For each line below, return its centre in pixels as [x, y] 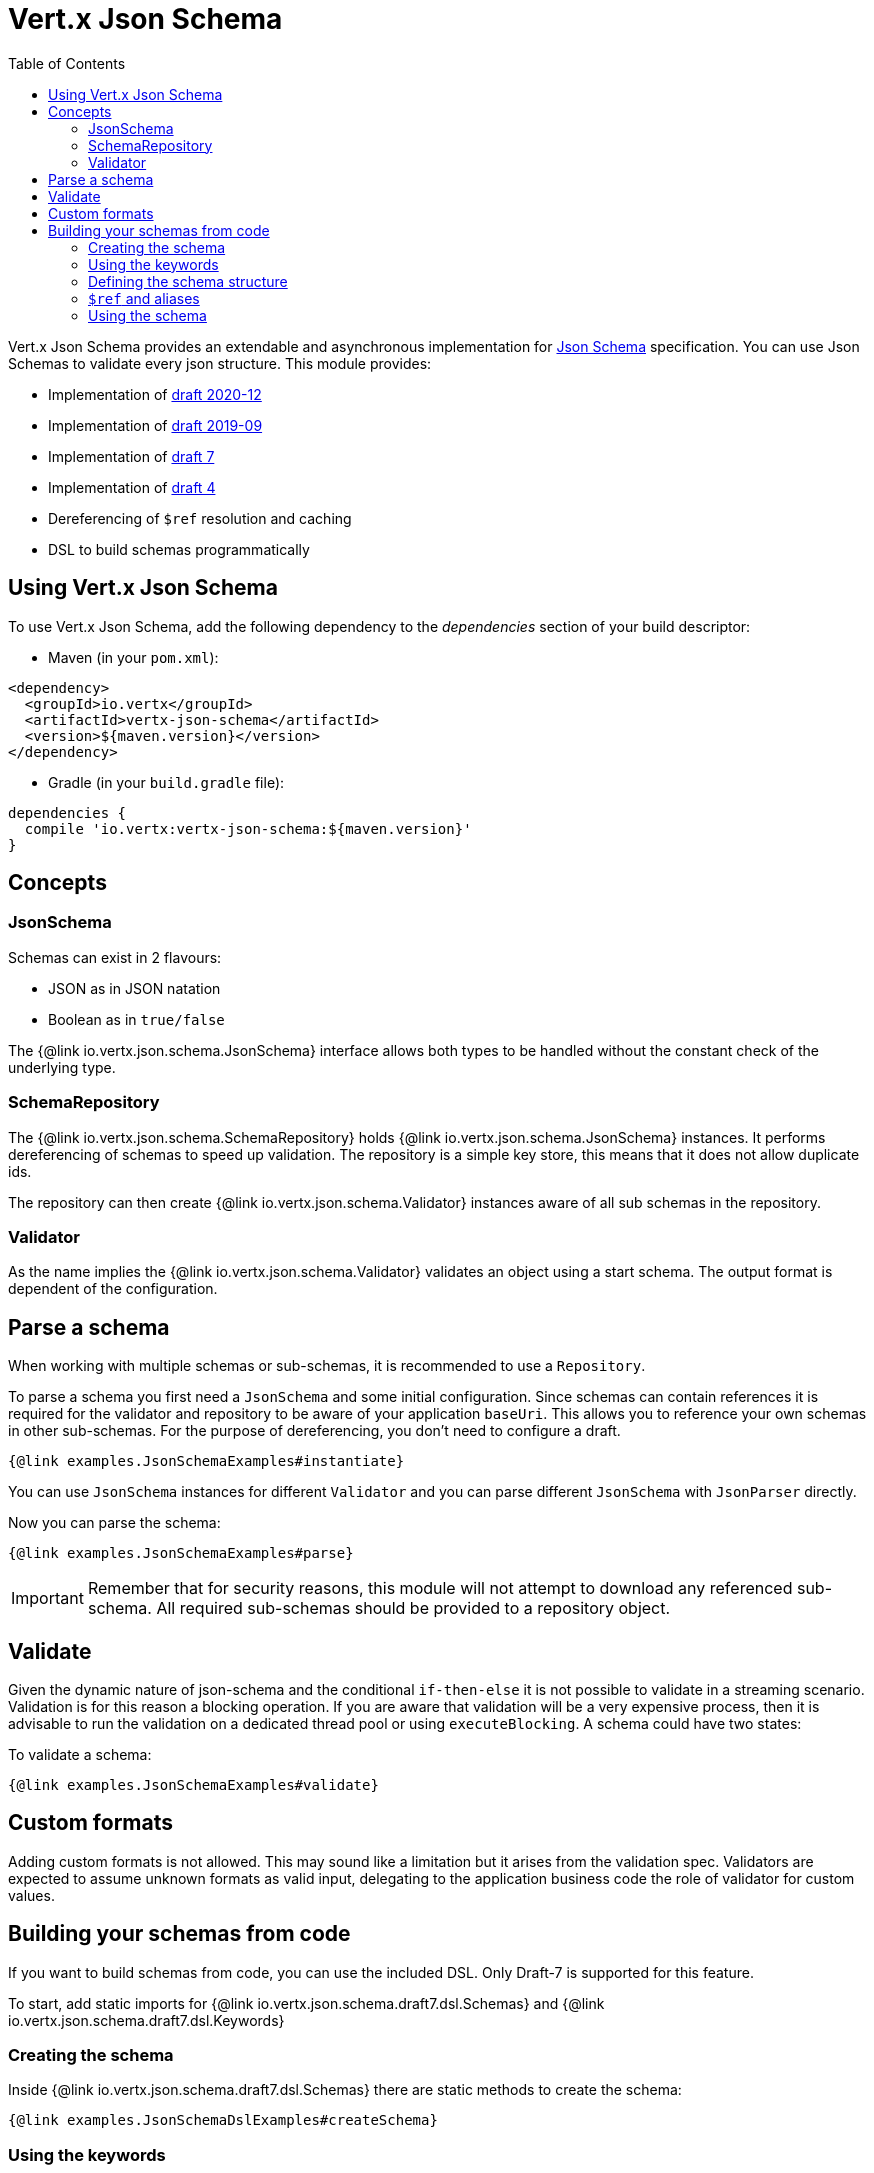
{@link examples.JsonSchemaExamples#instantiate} [206, 1461]
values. [31, 1895]
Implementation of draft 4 [132, 487]
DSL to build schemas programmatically [179, 549]
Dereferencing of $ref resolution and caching [200, 518]
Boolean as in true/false [136, 1019]
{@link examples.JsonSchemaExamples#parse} [181, 1553]
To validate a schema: [80, 1754]
